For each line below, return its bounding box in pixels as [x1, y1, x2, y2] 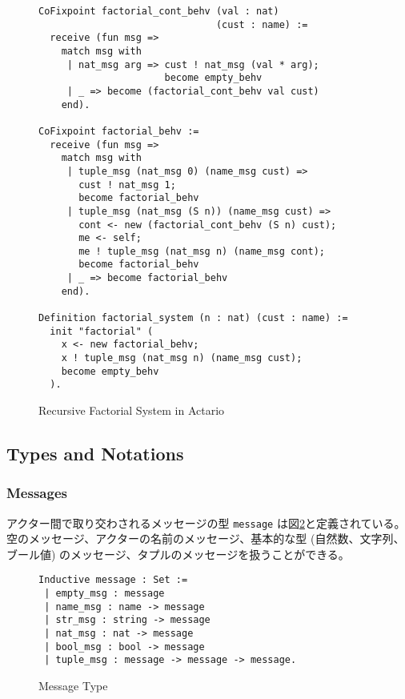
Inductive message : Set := [38, 574, 188, 586]
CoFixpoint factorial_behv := [38, 125, 199, 137]
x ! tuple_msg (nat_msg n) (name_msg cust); [61, 352, 303, 364]
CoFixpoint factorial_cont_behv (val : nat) [38, 6, 279, 17]
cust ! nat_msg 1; [78, 179, 176, 191]
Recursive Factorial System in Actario [38, 402, 225, 419]
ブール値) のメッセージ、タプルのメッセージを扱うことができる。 [6, 545, 350, 562]
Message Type [38, 677, 108, 694]
